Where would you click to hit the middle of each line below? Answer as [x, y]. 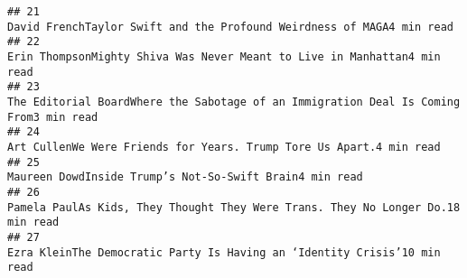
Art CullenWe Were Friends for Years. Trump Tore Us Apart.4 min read [224, 147]
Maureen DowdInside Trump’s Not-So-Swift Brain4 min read [185, 177]
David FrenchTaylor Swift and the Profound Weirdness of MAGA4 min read [230, 27]
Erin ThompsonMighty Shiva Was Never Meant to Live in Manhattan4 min [224, 56]
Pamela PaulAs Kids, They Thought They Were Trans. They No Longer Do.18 [234, 207]
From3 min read [53, 117]
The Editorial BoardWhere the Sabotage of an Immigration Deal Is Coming [234, 102]
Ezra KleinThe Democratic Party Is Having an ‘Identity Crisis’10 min [224, 252]
